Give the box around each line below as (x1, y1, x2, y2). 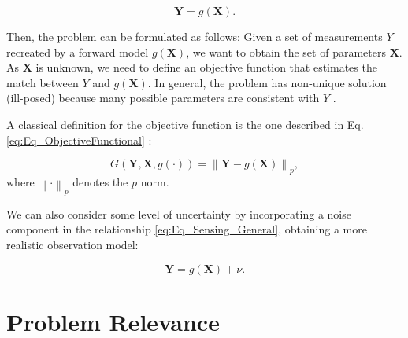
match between (6, 74, 79, 90)
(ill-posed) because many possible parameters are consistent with (6, 90, 320, 106)
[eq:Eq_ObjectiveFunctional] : (6, 131, 152, 148)
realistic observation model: (6, 236, 139, 252)
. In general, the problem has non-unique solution (147, 74, 387, 90)
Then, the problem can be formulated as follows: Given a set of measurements (6, 28, 383, 44)
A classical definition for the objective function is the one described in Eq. (6, 116, 364, 132)
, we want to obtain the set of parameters (186, 43, 386, 60)
